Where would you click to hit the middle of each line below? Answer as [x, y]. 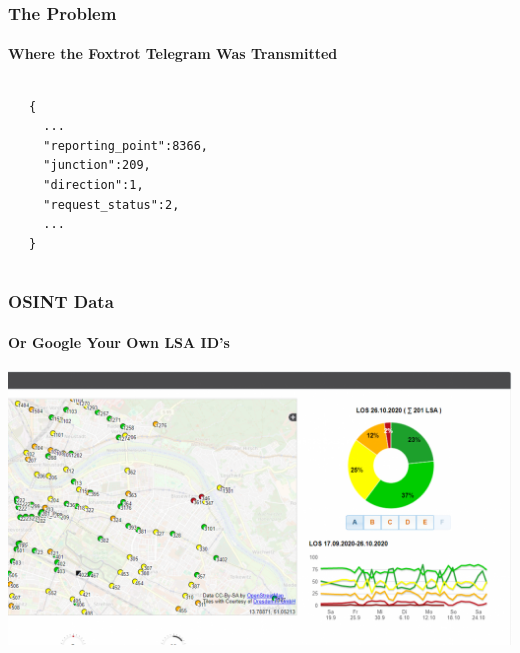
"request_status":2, [111, 204]
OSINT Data [61, 301]
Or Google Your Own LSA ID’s [119, 341]
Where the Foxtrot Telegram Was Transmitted [173, 53]
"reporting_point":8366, [125, 145]
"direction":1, [93, 185]
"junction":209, [97, 165]
